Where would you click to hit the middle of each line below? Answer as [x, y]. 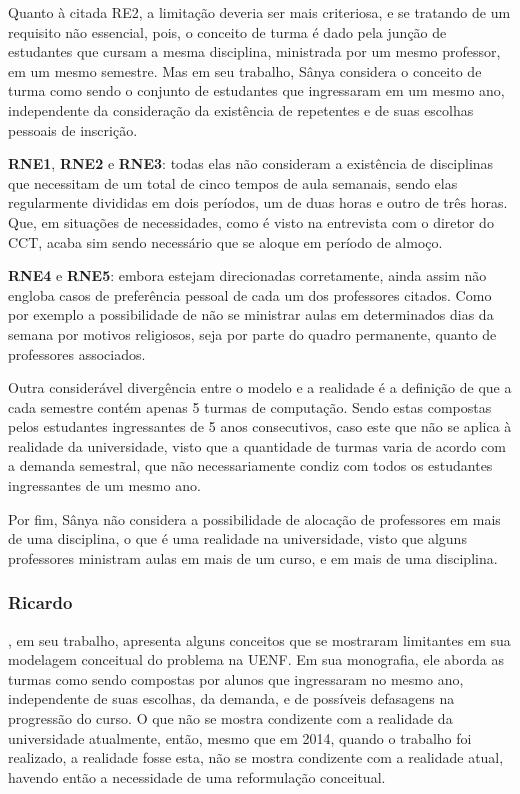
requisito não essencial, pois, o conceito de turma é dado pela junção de [227, 31]
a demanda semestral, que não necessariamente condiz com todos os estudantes [250, 465]
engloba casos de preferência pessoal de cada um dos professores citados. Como [250, 294]
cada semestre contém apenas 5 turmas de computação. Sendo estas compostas [250, 406]
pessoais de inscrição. [73, 129]
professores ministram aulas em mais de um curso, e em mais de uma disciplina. [253, 557]
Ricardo [40, 602]
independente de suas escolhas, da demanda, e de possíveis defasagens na [231, 698]
